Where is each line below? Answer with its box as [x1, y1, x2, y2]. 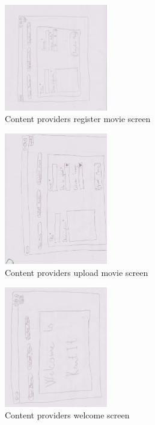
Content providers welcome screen [5, 409, 130, 421]
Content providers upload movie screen [5, 266, 148, 278]
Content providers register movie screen [5, 112, 151, 125]
